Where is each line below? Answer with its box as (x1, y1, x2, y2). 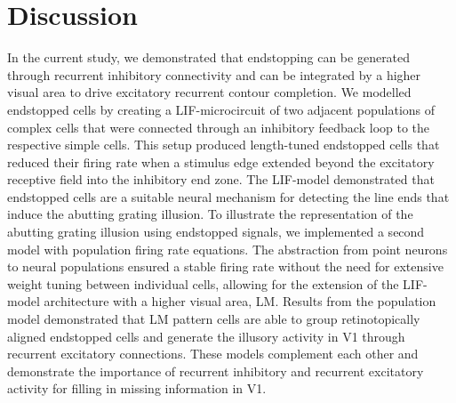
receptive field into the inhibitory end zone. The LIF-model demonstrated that (7, 170, 435, 189)
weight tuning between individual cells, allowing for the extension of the (7, 274, 399, 293)
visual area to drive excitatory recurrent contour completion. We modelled (7, 83, 412, 101)
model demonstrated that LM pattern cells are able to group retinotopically (7, 310, 420, 328)
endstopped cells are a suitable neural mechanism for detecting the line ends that (7, 187, 450, 206)
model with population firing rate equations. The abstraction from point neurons (7, 239, 448, 258)
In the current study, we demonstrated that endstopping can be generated (7, 48, 411, 67)
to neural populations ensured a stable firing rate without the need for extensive (7, 257, 444, 276)
